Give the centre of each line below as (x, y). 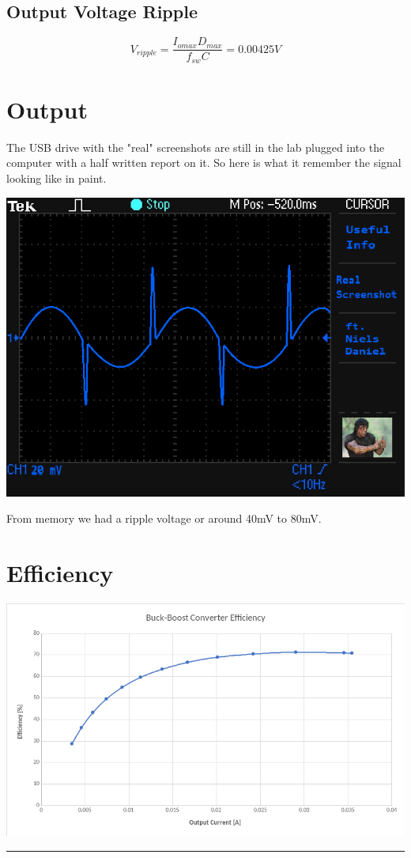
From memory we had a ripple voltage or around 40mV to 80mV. (164, 518)
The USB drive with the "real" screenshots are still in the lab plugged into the (196, 147)
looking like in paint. (57, 178)
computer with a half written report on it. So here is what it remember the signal (204, 163)
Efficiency (60, 573)
